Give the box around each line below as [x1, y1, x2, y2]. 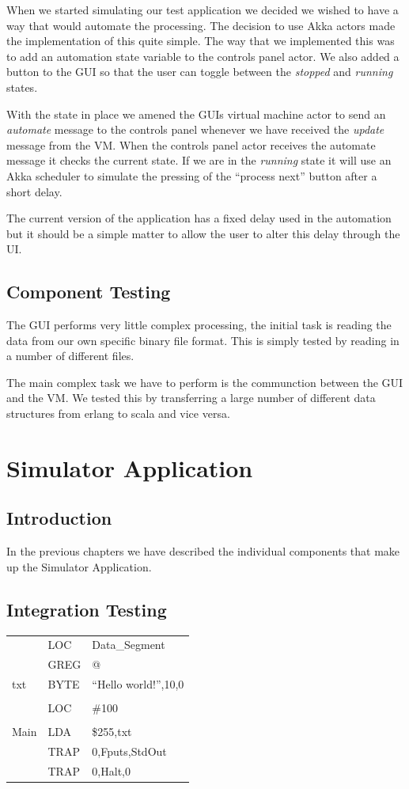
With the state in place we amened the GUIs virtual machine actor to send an [6, 105, 386, 122]
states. [6, 78, 38, 95]
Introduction [6, 506, 112, 530]
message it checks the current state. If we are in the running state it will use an [6, 152, 392, 169]
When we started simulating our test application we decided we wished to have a [6, 2, 399, 17]
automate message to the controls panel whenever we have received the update [6, 121, 384, 138]
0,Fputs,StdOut [92, 743, 167, 760]
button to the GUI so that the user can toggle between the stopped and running [6, 63, 393, 80]
